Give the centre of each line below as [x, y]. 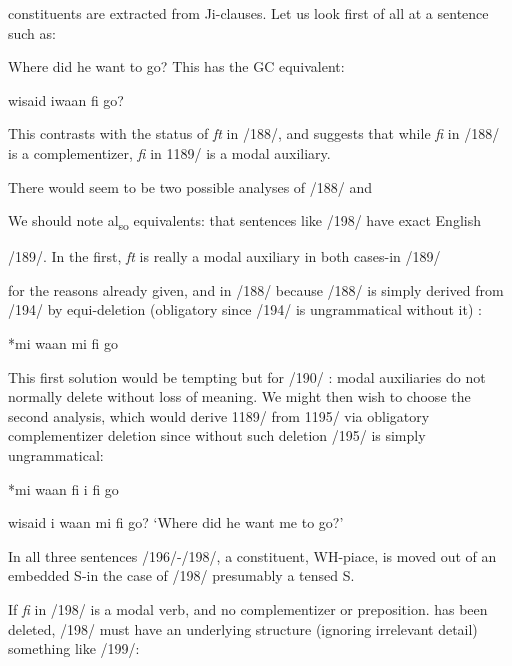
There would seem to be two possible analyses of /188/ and [190, 186]
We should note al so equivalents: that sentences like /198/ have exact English [244, 221]
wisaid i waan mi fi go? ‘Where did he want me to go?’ [176, 522]
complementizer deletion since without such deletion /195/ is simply [217, 435]
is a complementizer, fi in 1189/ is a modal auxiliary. [169, 152]
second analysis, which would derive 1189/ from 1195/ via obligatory [219, 415]
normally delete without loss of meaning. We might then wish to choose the [239, 396]
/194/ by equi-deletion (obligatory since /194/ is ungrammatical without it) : [245, 309]
